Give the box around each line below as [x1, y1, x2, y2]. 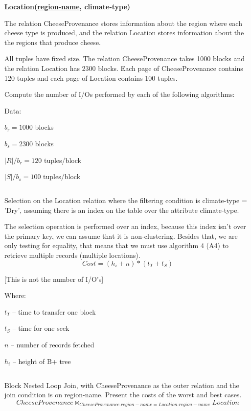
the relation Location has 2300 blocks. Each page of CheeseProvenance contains [4, 63, 243, 73]
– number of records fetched [11, 340, 94, 350]
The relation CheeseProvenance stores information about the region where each [4, 18, 242, 28]
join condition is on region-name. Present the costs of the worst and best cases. [4, 389, 242, 400]
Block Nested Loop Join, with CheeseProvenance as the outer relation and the [4, 380, 239, 390]
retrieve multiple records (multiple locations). [4, 250, 140, 260]
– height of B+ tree [12, 356, 71, 366]
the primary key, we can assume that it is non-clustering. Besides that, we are [4, 230, 238, 241]
